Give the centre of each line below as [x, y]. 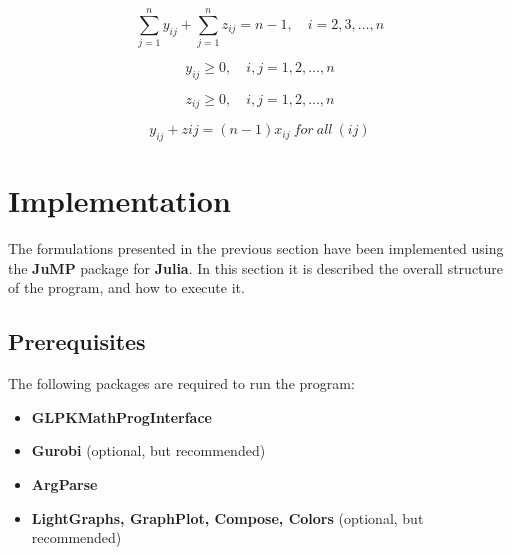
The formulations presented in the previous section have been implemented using [256, 248]
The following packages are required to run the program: [181, 383]
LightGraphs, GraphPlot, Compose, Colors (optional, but [227, 517]
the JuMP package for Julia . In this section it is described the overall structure [256, 267]
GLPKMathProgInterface [121, 416]
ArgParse [64, 484]
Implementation [119, 200]
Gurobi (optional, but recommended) [148, 450]
